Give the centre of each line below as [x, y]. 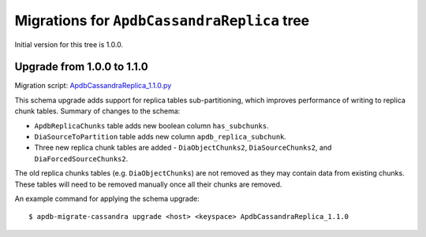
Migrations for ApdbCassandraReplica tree [162, 20]
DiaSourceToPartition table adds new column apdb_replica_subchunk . [161, 137]
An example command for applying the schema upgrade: [107, 198]
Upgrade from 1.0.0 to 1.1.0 [82, 67]
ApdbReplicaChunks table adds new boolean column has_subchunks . [151, 125]
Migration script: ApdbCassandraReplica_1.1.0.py [93, 86]
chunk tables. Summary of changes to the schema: [97, 111]
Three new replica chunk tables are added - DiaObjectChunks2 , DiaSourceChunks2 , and [183, 148]
